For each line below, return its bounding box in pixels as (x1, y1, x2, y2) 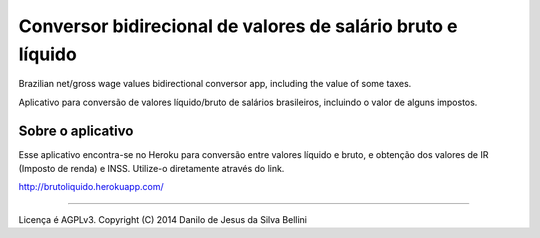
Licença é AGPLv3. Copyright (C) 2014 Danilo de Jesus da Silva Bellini (18, 213, 307, 225)
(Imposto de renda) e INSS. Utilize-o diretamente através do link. (18, 163, 285, 175)
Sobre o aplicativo (18, 122, 134, 139)
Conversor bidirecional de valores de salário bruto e (18, 15, 458, 37)
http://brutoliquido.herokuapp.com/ (18, 181, 164, 193)
